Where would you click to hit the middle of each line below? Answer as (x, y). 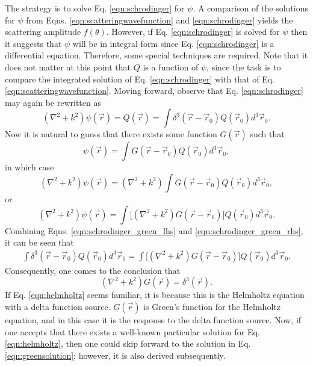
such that (267, 134)
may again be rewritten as (53, 102)
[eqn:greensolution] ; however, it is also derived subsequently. (115, 355)
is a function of (171, 67)
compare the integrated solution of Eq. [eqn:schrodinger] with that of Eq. (140, 79)
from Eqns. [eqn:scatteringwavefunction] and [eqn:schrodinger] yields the (160, 20)
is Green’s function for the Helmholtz (212, 306)
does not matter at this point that (68, 67)
